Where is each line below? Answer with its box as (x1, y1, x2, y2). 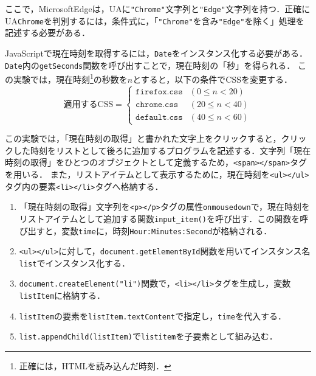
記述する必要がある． (5, 26, 90, 39)
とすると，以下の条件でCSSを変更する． (132, 72, 292, 85)
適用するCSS (63, 100, 114, 109)
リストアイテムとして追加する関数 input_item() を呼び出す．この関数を (19, 212, 300, 225)
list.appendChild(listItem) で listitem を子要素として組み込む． (19, 330, 278, 343)
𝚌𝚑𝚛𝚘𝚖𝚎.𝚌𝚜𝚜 (136, 100, 179, 109)
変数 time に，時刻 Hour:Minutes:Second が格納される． (61, 224, 272, 237)
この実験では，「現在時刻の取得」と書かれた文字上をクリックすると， (5, 132, 281, 145)
